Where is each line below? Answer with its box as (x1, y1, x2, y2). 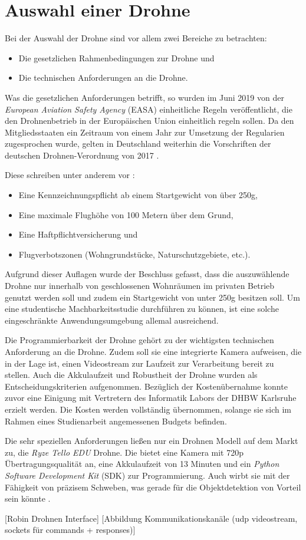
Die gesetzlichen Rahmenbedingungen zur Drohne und (18, 51, 215, 64)
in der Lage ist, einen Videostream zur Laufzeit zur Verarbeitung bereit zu (5, 357, 274, 369)
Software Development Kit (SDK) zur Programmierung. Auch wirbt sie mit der (5, 469, 290, 481)
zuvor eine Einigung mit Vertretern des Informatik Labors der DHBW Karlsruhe (5, 391, 297, 404)
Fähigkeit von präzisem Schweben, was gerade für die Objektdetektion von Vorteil (5, 480, 301, 493)
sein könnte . (5, 492, 51, 505)
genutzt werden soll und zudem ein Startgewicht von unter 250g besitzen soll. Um (5, 291, 300, 303)
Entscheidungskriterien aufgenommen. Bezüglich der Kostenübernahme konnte (5, 380, 288, 392)
